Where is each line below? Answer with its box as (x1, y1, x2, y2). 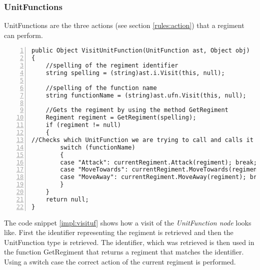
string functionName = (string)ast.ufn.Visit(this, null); (45, 91, 246, 99)
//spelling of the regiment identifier (45, 62, 178, 69)
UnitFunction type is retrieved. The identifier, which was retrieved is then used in (4, 236, 254, 247)
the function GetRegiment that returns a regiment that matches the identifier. (4, 246, 244, 257)
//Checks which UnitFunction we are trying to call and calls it (31, 136, 253, 143)
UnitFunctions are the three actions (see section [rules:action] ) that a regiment (4, 20, 244, 30)
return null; (45, 195, 89, 203)
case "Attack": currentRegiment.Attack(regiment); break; (60, 158, 257, 166)
